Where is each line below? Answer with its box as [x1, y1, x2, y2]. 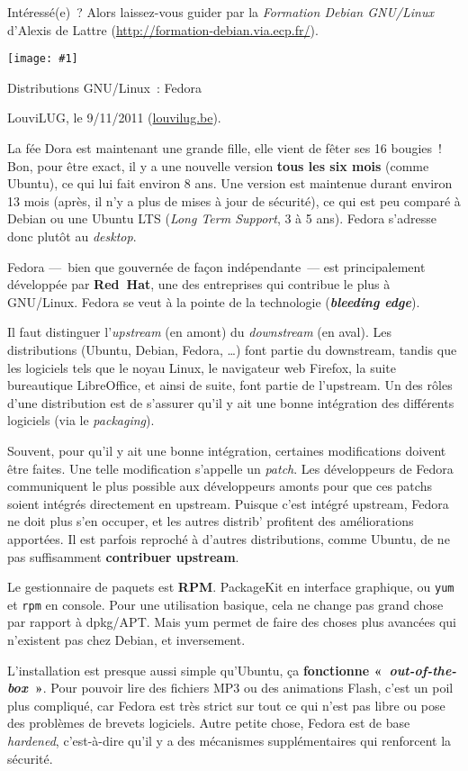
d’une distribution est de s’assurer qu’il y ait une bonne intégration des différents [7, 393, 454, 412]
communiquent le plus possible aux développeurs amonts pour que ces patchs [7, 476, 432, 495]
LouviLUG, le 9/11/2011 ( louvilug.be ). [7, 108, 221, 127]
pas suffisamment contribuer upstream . [7, 547, 239, 566]
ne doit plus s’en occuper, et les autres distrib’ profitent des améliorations [7, 512, 414, 531]
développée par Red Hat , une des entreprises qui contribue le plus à [7, 275, 391, 294]
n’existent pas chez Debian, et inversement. [7, 630, 246, 649]
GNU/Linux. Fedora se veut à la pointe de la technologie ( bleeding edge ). [7, 292, 420, 311]
